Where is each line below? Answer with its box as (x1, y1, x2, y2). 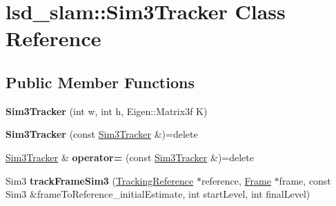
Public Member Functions (6, 71, 195, 92)
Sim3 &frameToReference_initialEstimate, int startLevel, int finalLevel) (6, 187, 310, 201)
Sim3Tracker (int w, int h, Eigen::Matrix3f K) (6, 103, 208, 118)
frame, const (279, 173, 331, 187)
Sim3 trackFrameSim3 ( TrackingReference (6, 173, 194, 187)
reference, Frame (201, 173, 271, 187)
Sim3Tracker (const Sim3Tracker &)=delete (6, 127, 198, 141)
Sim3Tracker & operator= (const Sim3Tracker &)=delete (6, 150, 254, 164)
